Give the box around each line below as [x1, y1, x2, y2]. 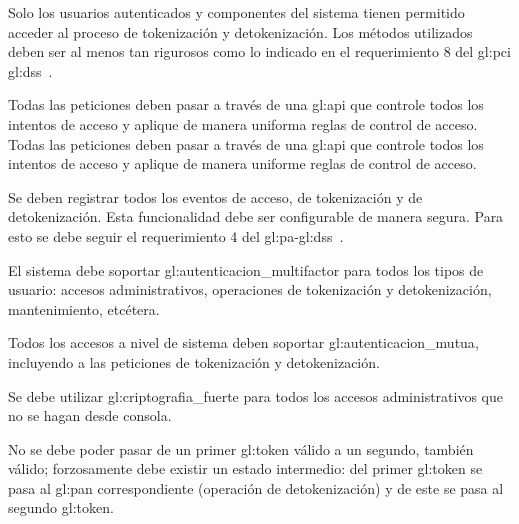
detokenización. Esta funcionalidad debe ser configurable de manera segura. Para [8, 206, 504, 227]
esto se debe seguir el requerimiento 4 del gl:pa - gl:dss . [8, 225, 344, 246]
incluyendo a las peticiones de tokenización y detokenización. [8, 351, 380, 372]
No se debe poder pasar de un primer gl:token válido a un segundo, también [8, 438, 474, 459]
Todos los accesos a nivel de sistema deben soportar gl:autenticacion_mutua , [8, 332, 479, 353]
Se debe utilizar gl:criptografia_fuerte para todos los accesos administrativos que [8, 385, 504, 406]
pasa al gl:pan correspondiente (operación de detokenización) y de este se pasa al [8, 477, 504, 498]
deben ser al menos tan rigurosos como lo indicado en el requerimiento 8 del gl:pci [8, 41, 511, 62]
